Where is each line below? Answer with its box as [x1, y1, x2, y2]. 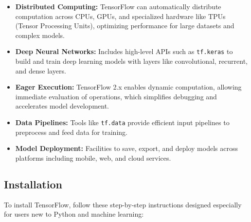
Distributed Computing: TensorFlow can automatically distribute [15, 1, 221, 11]
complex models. [15, 30, 65, 40]
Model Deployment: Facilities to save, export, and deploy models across [15, 143, 238, 153]
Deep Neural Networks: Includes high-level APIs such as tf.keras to [15, 46, 233, 56]
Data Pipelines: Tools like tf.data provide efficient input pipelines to [15, 117, 230, 127]
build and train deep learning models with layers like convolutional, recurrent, [15, 56, 248, 66]
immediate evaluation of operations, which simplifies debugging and [15, 91, 217, 101]
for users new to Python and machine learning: [4, 209, 144, 219]
